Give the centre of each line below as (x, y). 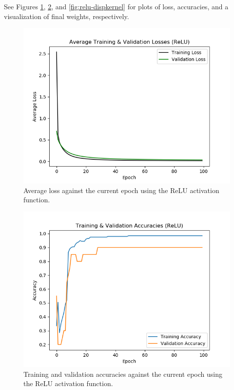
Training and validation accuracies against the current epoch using (123, 374)
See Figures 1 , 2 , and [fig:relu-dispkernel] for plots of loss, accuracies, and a (116, 6)
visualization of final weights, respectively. (67, 16)
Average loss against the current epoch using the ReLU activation (121, 190)
